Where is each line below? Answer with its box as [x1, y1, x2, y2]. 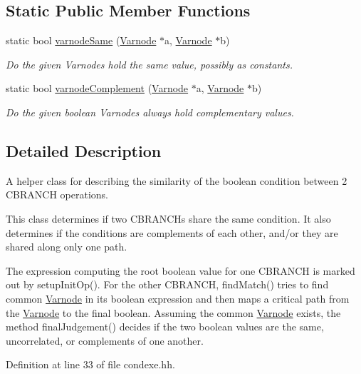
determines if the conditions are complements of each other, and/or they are [6, 225, 338, 240]
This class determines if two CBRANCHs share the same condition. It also [6, 211, 331, 226]
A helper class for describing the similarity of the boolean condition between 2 [6, 173, 347, 188]
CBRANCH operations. [6, 187, 109, 202]
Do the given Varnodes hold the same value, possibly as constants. [6, 56, 293, 71]
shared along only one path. [6, 239, 127, 254]
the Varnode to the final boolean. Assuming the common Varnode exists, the [6, 305, 341, 320]
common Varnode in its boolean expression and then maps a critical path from [6, 290, 350, 305]
